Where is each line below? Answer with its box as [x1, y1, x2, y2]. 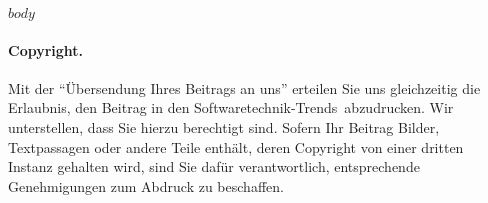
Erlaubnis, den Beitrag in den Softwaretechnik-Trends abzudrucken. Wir [8, 97, 454, 118]
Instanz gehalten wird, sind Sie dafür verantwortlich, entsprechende [8, 156, 420, 177]
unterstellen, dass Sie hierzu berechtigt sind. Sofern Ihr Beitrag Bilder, [8, 116, 440, 137]
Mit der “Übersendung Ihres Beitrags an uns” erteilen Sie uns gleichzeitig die [8, 77, 481, 98]
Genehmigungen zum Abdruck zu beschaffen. [8, 175, 284, 196]
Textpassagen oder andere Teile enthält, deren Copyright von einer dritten [8, 136, 464, 157]
